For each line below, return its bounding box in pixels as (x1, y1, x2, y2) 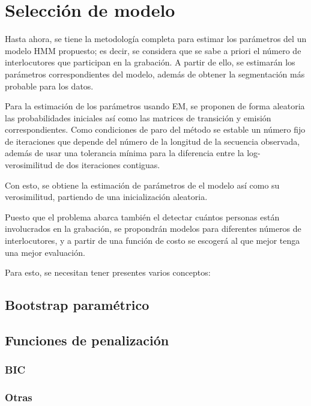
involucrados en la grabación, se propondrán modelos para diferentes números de (5, 222, 301, 235)
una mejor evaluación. (5, 246, 85, 258)
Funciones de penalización (5, 330, 169, 349)
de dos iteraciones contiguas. (55, 159, 160, 171)
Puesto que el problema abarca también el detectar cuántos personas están (5, 210, 280, 223)
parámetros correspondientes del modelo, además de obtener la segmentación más (5, 67, 305, 80)
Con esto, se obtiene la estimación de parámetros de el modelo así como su (5, 178, 280, 191)
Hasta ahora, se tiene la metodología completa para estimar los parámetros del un (5, 32, 307, 45)
